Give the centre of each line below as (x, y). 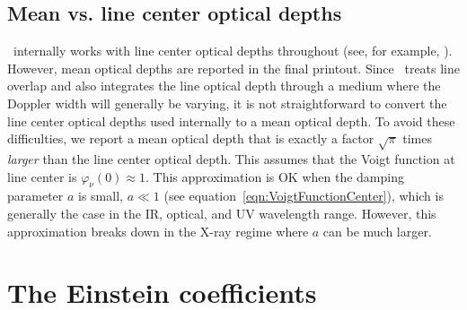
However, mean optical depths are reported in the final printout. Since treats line (234, 68)
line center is (42, 176)
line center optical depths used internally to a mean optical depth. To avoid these (231, 121)
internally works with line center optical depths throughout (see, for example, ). (233, 51)
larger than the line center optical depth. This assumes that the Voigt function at (231, 158)
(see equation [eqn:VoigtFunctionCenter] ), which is (304, 196)
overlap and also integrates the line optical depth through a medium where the (224, 86)
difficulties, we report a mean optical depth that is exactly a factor (191, 138)
